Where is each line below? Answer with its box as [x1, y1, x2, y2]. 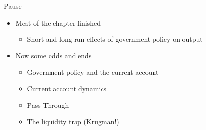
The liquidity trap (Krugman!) [27, 116, 119, 127]
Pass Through [27, 100, 69, 110]
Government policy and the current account [27, 67, 159, 77]
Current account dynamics [27, 83, 107, 93]
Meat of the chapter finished [15, 17, 101, 27]
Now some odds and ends [15, 50, 92, 60]
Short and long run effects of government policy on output [27, 34, 203, 44]
